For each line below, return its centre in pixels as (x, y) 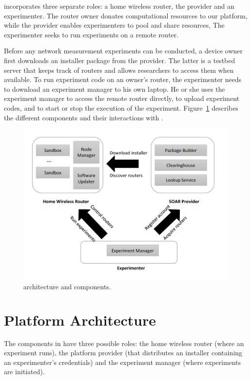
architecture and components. (67, 286)
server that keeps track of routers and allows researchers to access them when (119, 70)
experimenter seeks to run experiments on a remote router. (91, 34)
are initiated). (24, 372)
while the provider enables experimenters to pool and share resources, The (114, 25)
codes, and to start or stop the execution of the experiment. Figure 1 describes (121, 107)
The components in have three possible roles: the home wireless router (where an (124, 343)
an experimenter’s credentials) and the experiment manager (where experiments (122, 362)
